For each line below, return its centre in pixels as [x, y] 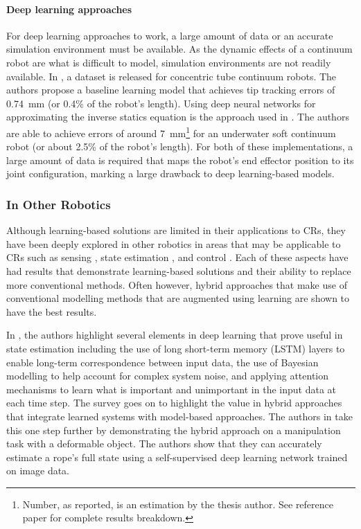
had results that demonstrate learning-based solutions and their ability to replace [179, 270]
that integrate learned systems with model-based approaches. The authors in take [179, 416]
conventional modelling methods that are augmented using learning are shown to [178, 298]
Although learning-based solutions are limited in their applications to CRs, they [176, 230]
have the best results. [52, 311]
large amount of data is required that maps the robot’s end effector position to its [180, 160]
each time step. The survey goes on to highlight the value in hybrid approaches [174, 403]
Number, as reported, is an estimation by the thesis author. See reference [178, 504]
